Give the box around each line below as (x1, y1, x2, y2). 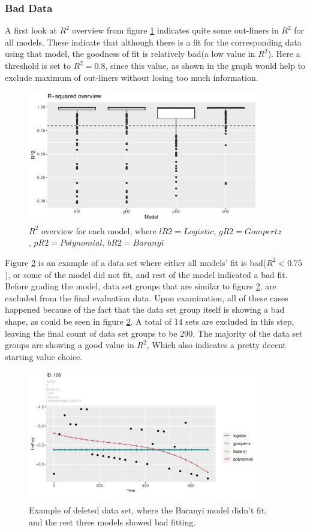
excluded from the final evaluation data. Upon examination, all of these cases (5, 291, 288, 304)
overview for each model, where (41, 224, 156, 237)
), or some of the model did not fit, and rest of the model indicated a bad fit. (5, 268, 288, 280)
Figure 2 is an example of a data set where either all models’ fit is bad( (5, 256, 267, 268)
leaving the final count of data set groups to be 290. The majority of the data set (5, 327, 303, 339)
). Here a (267, 47, 300, 60)
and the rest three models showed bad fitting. (29, 515, 196, 528)
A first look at (5, 24, 57, 37)
